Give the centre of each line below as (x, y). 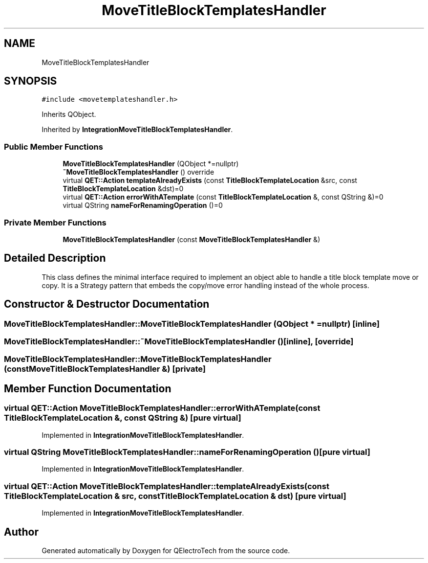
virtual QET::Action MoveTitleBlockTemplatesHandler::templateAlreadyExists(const (167, 486)
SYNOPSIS (31, 81)
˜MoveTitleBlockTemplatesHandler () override (139, 172)
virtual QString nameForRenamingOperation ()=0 (143, 205)
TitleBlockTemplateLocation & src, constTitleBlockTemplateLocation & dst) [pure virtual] (175, 496)
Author (21, 532)
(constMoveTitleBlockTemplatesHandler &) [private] (105, 369)
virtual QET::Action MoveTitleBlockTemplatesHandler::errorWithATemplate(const (162, 408)
